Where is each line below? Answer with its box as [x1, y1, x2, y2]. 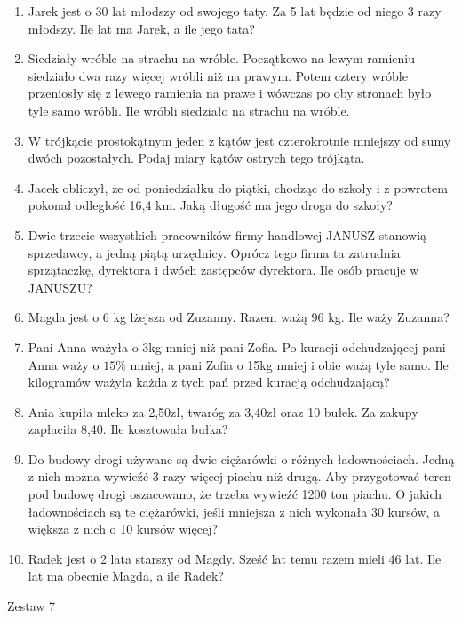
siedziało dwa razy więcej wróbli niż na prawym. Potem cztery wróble [28, 66, 408, 84]
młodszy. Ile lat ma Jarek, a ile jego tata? [28, 19, 255, 37]
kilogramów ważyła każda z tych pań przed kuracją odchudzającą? [28, 373, 390, 391]
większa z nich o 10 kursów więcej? [28, 519, 219, 538]
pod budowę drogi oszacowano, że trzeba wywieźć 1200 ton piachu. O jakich [28, 485, 442, 503]
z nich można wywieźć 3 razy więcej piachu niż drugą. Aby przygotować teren [28, 467, 451, 486]
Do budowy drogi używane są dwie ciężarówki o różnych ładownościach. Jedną [28, 449, 455, 468]
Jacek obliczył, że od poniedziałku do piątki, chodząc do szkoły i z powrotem [28, 178, 448, 197]
